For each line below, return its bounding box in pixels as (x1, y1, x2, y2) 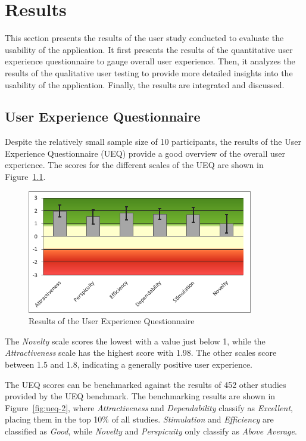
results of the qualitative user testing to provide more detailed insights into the (5, 66, 293, 79)
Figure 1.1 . (5, 170, 46, 183)
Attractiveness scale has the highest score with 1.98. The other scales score (5, 346, 277, 359)
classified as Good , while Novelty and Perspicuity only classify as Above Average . (5, 425, 297, 437)
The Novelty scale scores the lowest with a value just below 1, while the (5, 334, 266, 347)
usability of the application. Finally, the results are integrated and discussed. (5, 78, 285, 91)
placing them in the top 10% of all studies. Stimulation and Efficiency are (5, 413, 274, 426)
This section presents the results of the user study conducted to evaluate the (5, 32, 284, 44)
